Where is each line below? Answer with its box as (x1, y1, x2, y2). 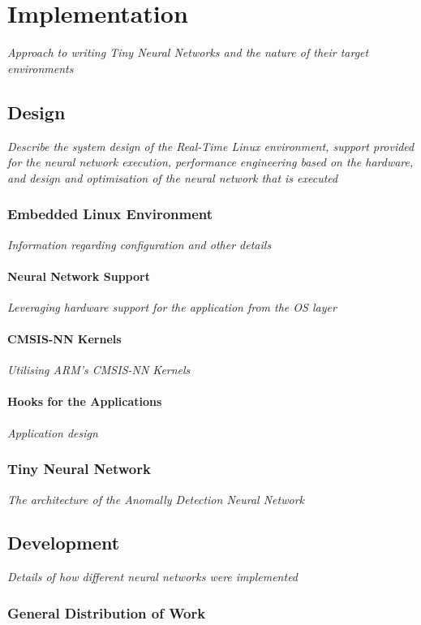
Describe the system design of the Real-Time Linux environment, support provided (7, 137, 415, 154)
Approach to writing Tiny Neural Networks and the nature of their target (7, 44, 369, 61)
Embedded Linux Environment (7, 204, 213, 224)
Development (7, 530, 120, 555)
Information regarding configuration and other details (7, 235, 272, 252)
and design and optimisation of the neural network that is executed (7, 169, 338, 186)
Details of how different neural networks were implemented (7, 568, 299, 585)
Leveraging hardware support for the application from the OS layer (7, 298, 337, 315)
